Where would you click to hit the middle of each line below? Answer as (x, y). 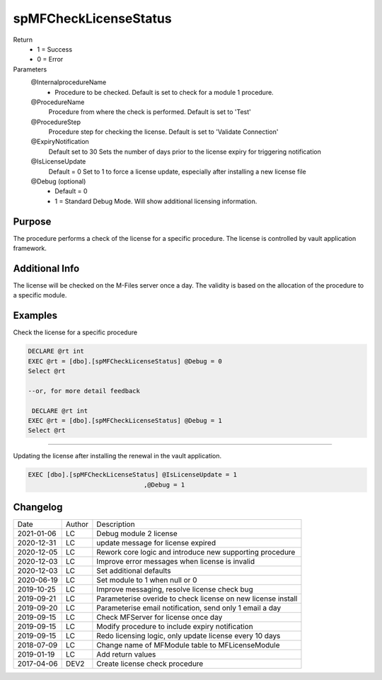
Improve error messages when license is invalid (175, 562)
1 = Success (55, 49)
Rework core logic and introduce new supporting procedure (196, 552)
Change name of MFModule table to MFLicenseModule (188, 645)
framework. (30, 249)
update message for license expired (156, 543)
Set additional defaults (134, 571)
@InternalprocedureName (69, 82)
